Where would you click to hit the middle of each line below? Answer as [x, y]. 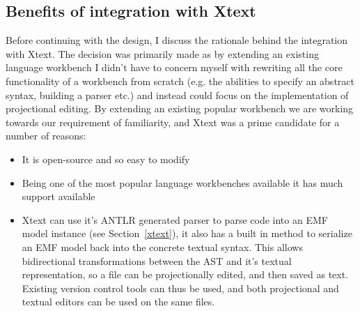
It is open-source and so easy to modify [106, 159]
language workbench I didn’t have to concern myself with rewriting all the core [174, 67]
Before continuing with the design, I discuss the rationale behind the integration [177, 40]
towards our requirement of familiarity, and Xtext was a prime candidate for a [173, 122]
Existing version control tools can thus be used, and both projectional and [180, 288]
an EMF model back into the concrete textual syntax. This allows [162, 246]
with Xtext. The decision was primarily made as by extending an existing [162, 53]
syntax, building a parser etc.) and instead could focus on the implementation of [177, 94]
